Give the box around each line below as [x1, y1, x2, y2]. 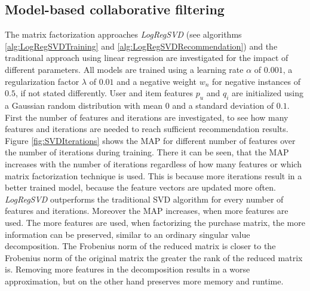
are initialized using [232, 87, 303, 99]
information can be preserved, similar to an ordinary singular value [5, 228, 250, 240]
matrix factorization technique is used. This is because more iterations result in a [5, 169, 302, 182]
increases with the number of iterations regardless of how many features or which [5, 157, 302, 170]
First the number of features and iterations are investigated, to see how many [5, 111, 288, 123]
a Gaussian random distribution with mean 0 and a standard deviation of [5, 99, 274, 111]
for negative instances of [212, 75, 300, 87]
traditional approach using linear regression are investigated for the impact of [5, 51, 288, 64]
